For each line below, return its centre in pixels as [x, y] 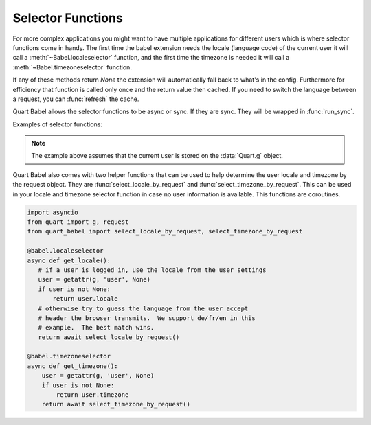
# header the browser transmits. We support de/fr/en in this [147, 318]
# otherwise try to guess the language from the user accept [143, 308]
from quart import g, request [78, 222]
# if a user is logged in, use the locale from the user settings [152, 270]
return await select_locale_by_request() [109, 337]
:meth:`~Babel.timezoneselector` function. [72, 67]
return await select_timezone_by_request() [116, 404]
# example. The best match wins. [96, 328]
